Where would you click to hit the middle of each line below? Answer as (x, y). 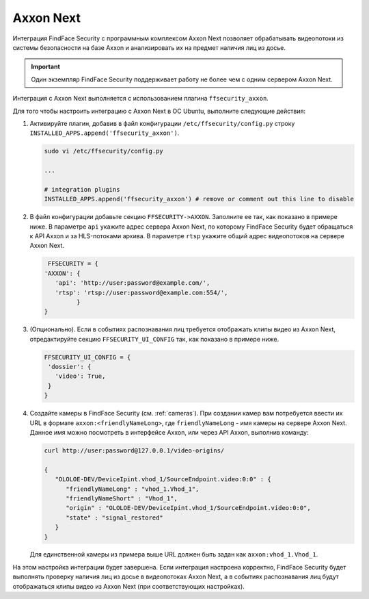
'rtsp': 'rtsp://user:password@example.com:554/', (141, 292)
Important (46, 67)
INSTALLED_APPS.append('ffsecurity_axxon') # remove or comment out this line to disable (199, 199)
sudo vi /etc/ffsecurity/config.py (104, 151)
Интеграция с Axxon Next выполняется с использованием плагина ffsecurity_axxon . (141, 99)
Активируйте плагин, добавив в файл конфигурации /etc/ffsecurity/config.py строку (162, 123)
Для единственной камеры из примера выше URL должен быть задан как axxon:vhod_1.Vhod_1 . (174, 555)
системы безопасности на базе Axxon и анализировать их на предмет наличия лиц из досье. (149, 47)
